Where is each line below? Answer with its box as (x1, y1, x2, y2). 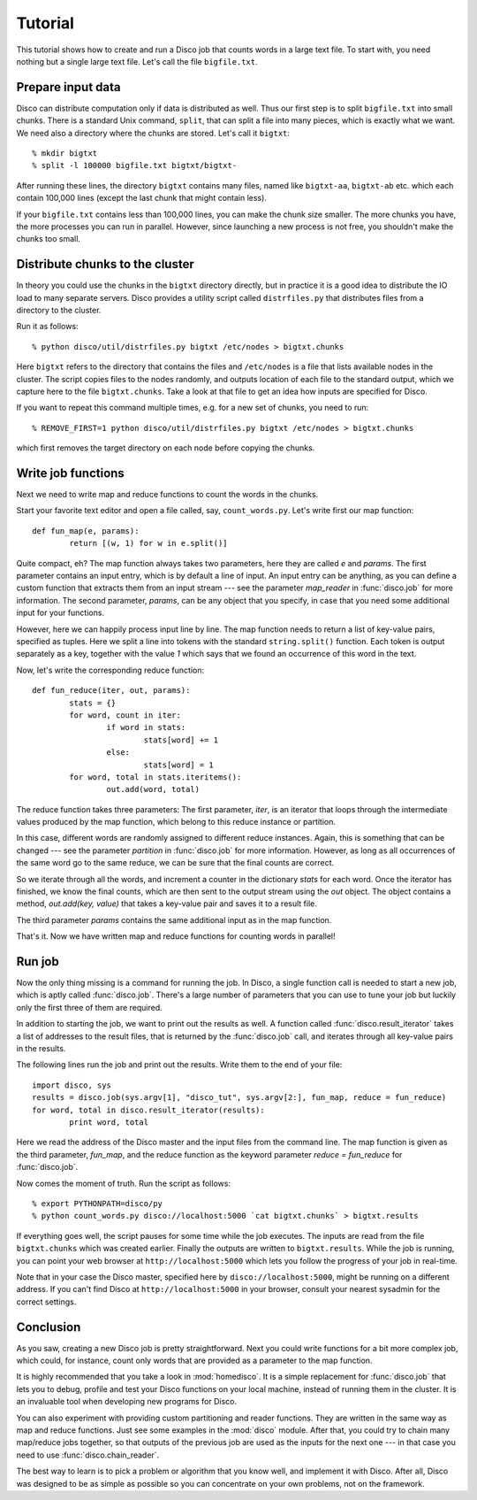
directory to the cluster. (16, 305, 102, 316)
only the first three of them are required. (16, 1002, 163, 1012)
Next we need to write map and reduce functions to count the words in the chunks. (16, 489, 319, 500)
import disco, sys (32, 1080, 112, 1090)
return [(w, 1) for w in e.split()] (69, 538, 229, 549)
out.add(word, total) (106, 784, 201, 795)
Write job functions (16, 465, 125, 481)
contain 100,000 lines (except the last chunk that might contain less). (16, 193, 267, 204)
